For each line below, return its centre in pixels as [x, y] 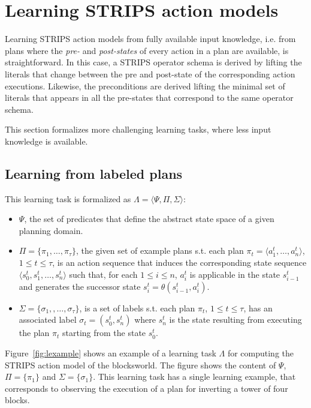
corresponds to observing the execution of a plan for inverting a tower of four [147, 388]
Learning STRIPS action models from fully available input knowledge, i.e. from [150, 39]
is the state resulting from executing [235, 319]
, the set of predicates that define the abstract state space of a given [149, 219]
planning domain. [51, 230]
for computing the [261, 352]
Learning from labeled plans [94, 173]
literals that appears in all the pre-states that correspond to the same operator [149, 97]
